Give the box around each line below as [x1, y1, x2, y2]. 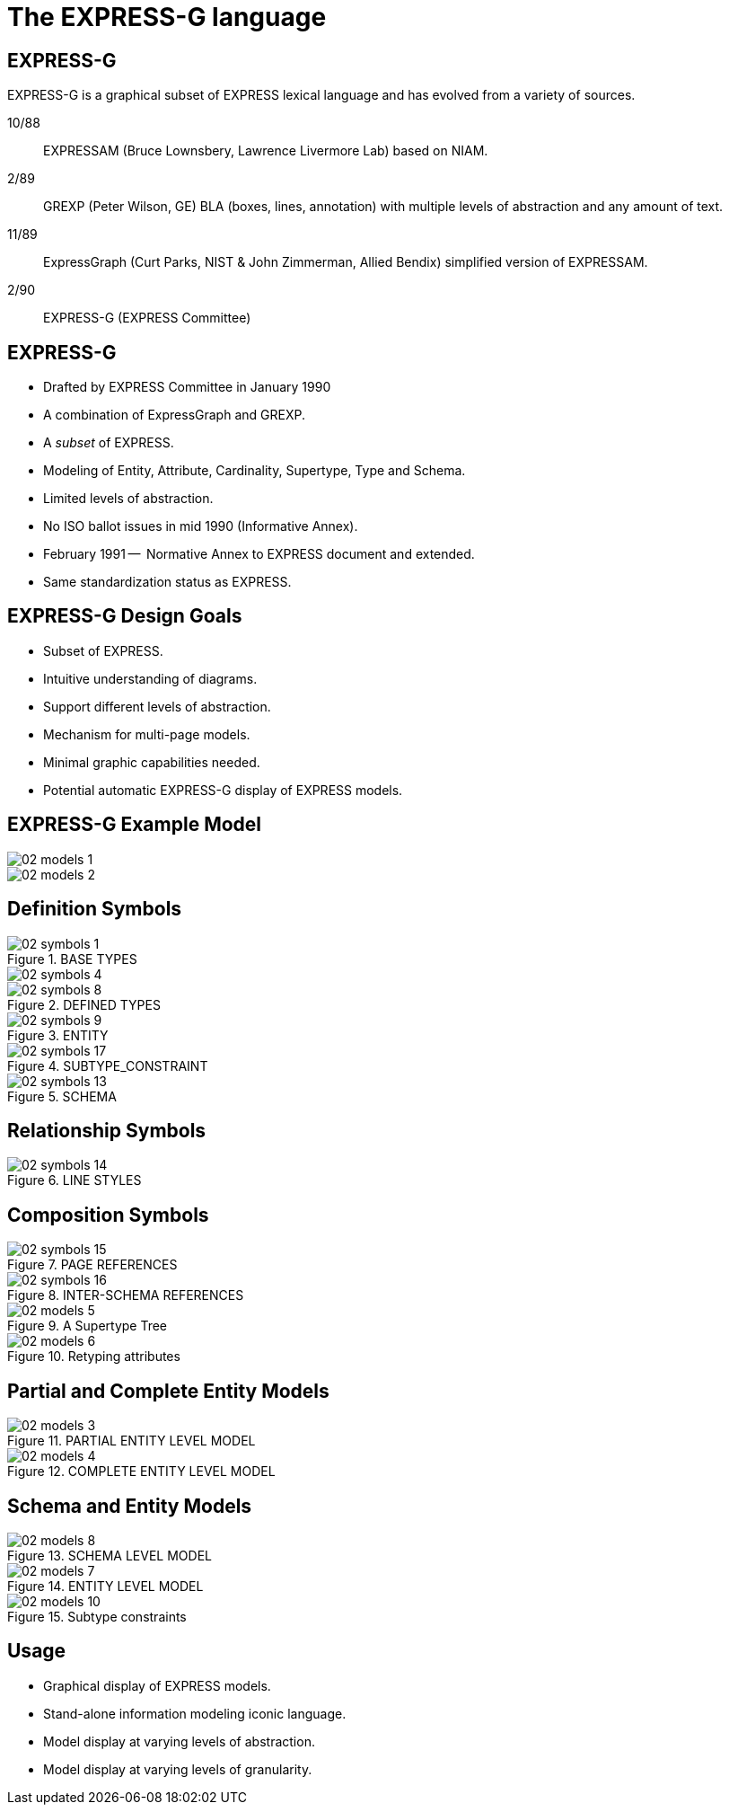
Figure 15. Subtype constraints [7, 1608, 187, 1624]
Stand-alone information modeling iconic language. [43, 1705, 347, 1721]
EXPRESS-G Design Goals [7, 605, 242, 628]
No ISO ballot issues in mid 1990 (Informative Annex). [43, 518, 358, 535]
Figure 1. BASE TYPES [7, 950, 137, 967]
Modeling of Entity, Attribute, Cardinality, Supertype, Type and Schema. [43, 463, 466, 479]
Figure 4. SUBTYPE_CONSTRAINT [7, 1057, 208, 1074]
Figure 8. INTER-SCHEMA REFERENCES [7, 1287, 244, 1304]
